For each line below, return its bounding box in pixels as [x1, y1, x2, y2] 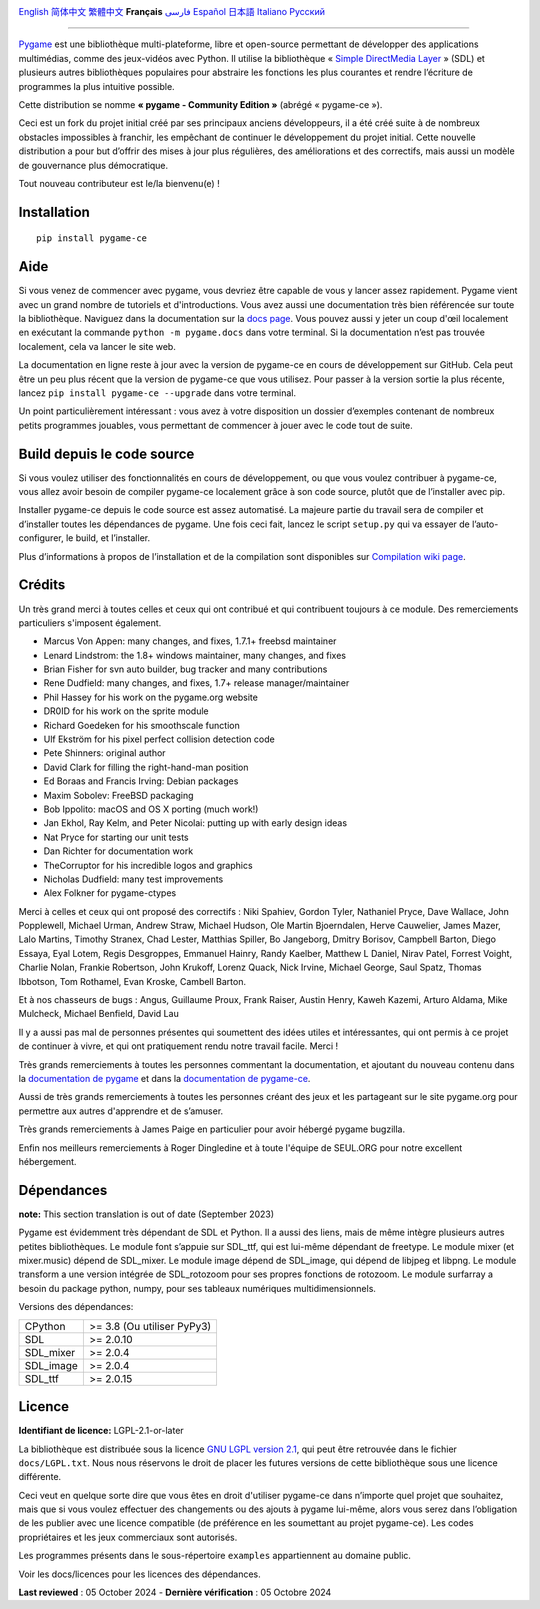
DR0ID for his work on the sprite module [43, 705, 209, 717]
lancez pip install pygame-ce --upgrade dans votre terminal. [18, 386, 297, 399]
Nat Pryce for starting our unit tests [43, 831, 189, 843]
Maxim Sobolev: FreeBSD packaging [43, 789, 194, 801]
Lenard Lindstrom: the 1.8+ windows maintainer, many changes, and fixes [43, 649, 347, 661]
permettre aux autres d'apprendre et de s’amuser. [18, 1105, 224, 1117]
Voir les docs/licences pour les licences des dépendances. [18, 1568, 262, 1580]
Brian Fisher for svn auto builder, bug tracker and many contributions [43, 663, 328, 675]
